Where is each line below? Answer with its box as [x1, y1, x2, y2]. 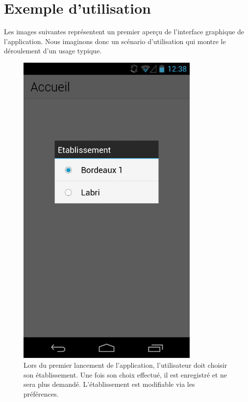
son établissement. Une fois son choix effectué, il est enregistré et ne [24, 369, 227, 379]
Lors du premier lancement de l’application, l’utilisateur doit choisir [24, 359, 227, 370]
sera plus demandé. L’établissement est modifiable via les [24, 379, 195, 389]
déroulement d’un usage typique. [4, 46, 102, 56]
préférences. [24, 388, 59, 399]
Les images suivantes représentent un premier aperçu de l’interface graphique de [4, 26, 245, 37]
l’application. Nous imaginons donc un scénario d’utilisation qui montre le [4, 36, 226, 46]
